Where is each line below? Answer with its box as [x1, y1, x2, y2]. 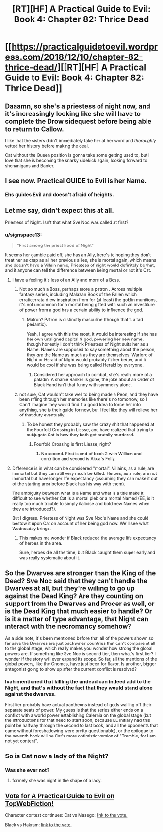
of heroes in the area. [19, 540, 63, 546]
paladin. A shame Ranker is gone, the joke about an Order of [33, 377, 154, 383]
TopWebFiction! [5, 799, 54, 808]
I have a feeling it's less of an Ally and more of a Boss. [12, 277, 120, 283]
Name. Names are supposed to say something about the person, [26, 347, 156, 353]
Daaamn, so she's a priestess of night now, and [5, 102, 150, 110]
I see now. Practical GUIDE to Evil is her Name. [5, 177, 147, 185]
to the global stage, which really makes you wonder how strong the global [5, 645, 153, 651]
